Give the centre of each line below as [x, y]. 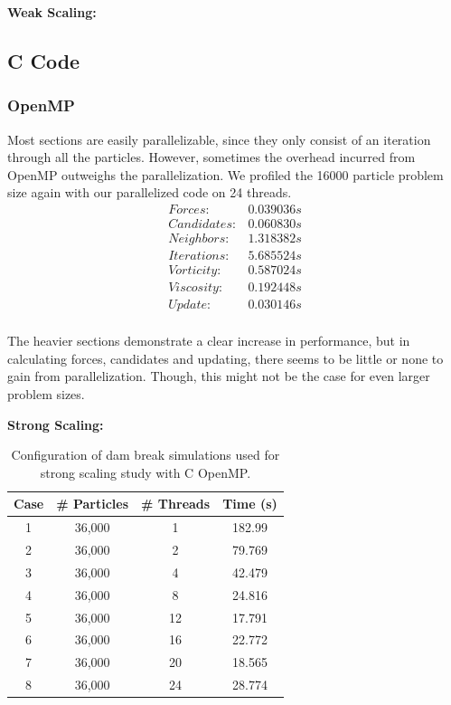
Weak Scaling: [52, 12]
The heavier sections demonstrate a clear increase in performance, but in [209, 341]
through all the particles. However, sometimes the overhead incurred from [211, 157]
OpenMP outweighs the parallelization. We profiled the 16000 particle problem [225, 174]
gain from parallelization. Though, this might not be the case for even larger [219, 376]
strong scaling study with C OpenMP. [146, 472]
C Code [44, 60]
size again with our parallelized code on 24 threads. [150, 192]
